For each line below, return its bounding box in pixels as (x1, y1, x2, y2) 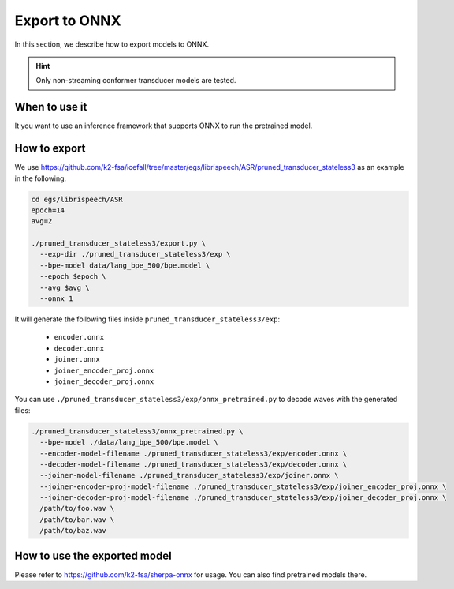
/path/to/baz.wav (39, 526, 106, 535)
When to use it (14, 100, 87, 114)
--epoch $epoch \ (39, 272, 106, 281)
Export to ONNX (14, 12, 121, 29)
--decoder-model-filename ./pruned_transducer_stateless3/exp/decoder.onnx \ (39, 460, 348, 469)
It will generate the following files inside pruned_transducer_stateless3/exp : (14, 314, 280, 324)
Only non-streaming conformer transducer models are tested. (35, 76, 236, 85)
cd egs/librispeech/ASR (31, 194, 124, 204)
